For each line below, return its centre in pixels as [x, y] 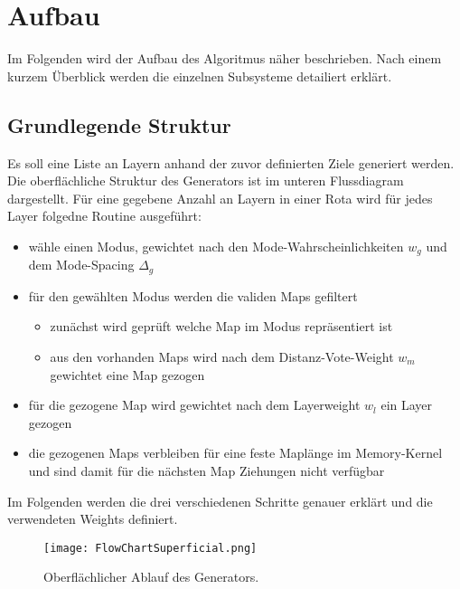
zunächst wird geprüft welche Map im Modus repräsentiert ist [221, 326]
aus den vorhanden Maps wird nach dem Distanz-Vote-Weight [222, 356]
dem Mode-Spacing [81, 265]
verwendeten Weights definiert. [93, 519]
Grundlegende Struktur [119, 124]
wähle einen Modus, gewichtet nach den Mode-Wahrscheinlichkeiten [216, 246]
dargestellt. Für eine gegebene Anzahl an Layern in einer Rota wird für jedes [220, 198]
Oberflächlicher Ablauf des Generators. [151, 577]
